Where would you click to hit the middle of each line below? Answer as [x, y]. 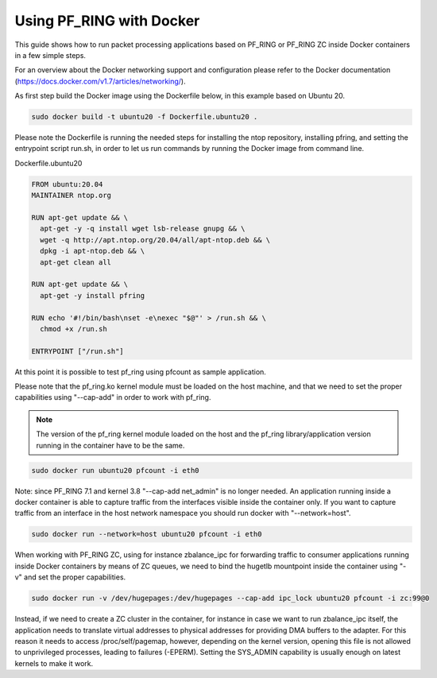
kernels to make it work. [54, 663]
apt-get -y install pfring [93, 295]
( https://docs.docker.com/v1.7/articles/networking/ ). [100, 81]
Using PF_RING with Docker [107, 21]
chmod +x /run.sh [73, 329]
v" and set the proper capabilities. [70, 577]
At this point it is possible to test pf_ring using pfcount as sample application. [140, 372]
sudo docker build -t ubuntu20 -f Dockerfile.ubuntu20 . [145, 117]
